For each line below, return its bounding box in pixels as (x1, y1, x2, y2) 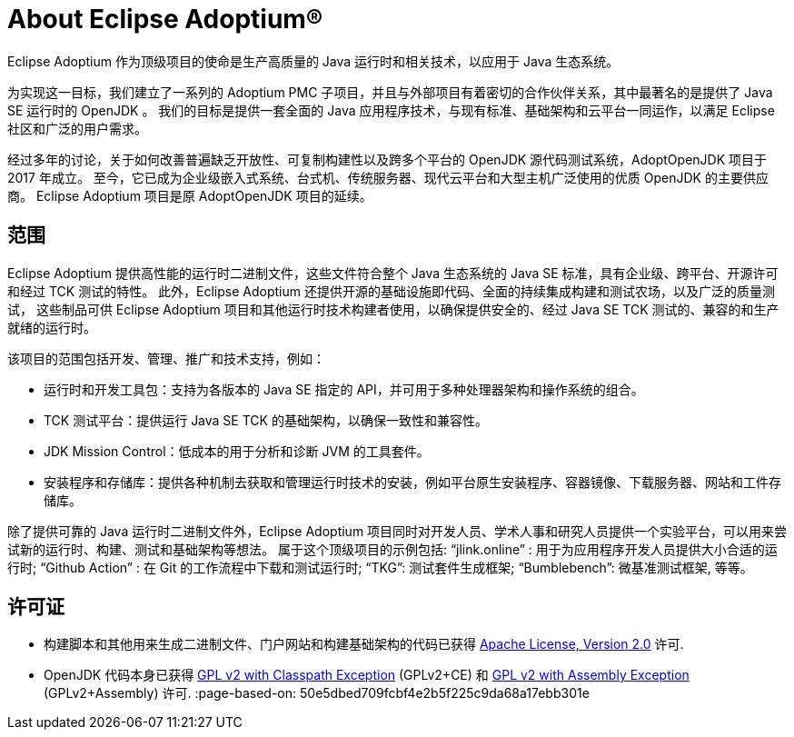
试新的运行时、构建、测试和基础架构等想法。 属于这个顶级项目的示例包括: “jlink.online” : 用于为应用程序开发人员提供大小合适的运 (7, 541, 778, 557)
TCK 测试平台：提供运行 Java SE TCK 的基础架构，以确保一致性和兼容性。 (44, 412, 488, 428)
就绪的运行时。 (7, 319, 96, 335)
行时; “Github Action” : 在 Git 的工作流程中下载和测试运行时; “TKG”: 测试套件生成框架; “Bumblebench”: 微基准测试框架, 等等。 (7, 559, 753, 575)
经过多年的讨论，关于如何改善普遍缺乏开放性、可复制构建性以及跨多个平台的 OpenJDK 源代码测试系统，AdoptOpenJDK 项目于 (7, 151, 768, 167)
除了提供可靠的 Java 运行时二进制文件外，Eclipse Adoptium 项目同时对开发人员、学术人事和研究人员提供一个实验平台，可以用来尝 (7, 523, 788, 539)
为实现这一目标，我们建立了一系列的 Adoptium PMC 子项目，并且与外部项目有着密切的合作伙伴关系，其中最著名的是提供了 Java (7, 84, 773, 100)
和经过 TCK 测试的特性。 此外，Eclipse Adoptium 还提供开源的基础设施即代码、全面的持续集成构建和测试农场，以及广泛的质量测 (7, 283, 775, 299)
